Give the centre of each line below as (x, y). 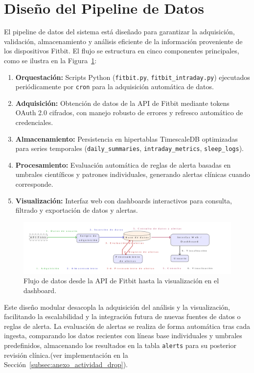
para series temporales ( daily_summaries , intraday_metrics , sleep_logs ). (129, 148)
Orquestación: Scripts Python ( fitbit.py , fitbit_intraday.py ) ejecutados (133, 77)
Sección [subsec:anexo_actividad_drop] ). (66, 364)
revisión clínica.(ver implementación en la (66, 355)
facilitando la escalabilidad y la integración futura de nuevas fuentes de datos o (122, 316)
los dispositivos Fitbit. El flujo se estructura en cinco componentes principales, (122, 51)
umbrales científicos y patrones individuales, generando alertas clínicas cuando (133, 174)
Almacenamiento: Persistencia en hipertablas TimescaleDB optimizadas (127, 138)
